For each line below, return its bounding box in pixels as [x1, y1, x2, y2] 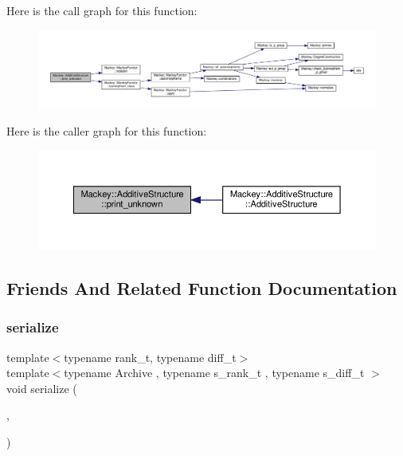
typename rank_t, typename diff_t [64, 348, 237, 365]
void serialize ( [6, 379, 77, 396]
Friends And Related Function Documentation [6, 275, 397, 300]
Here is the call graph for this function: [6, 2, 198, 18]
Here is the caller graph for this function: [6, 123, 207, 140]
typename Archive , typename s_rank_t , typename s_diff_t [64, 364, 365, 381]
